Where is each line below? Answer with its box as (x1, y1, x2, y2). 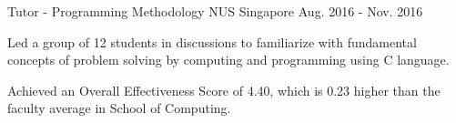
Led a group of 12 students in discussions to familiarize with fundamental (7, 32, 417, 51)
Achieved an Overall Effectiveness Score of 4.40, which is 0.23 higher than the (7, 80, 441, 99)
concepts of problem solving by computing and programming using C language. (7, 50, 450, 69)
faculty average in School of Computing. (7, 98, 231, 118)
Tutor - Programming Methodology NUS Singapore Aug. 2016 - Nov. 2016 (7, 2, 423, 20)
